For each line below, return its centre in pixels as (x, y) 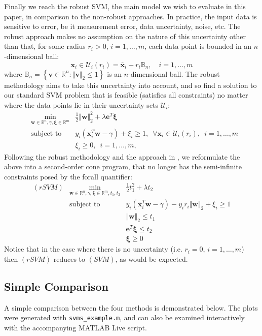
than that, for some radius (45, 46)
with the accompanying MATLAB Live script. (76, 328)
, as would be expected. (152, 259)
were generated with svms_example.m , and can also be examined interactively (124, 317)
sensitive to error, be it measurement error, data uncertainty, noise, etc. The (122, 26)
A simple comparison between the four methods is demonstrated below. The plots (131, 307)
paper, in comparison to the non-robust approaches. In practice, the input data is (130, 16)
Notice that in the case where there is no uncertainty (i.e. (93, 249)
